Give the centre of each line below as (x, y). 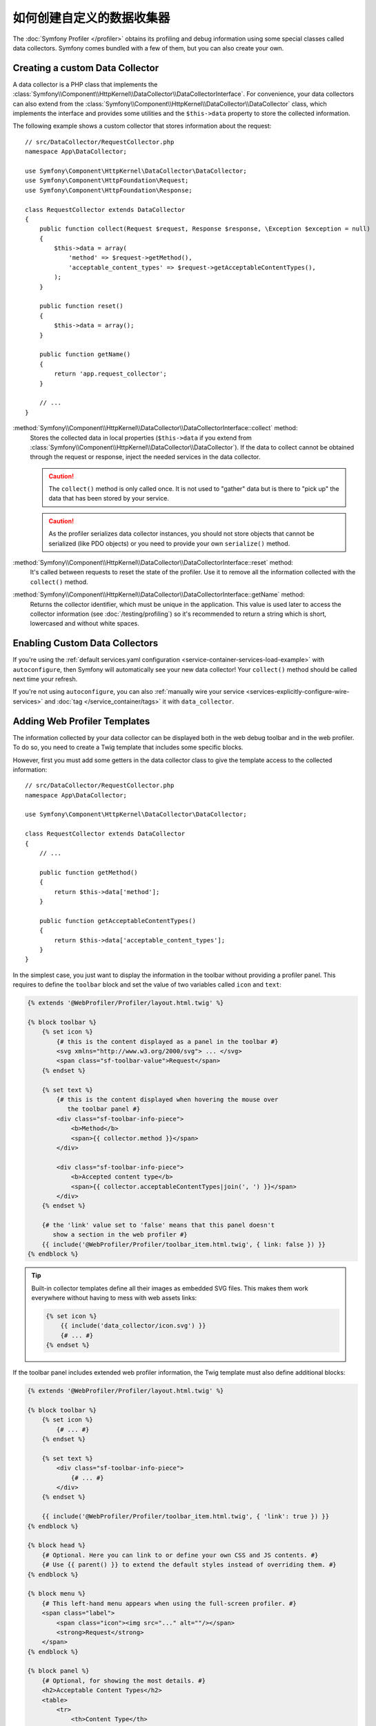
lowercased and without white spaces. (85, 623)
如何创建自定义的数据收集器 (91, 18)
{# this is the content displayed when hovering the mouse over (167, 1100)
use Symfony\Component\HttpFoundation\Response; (109, 190)
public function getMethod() (88, 872)
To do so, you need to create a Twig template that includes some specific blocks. (128, 747)
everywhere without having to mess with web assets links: (114, 1298)
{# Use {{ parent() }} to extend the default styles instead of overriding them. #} (189, 1565)
